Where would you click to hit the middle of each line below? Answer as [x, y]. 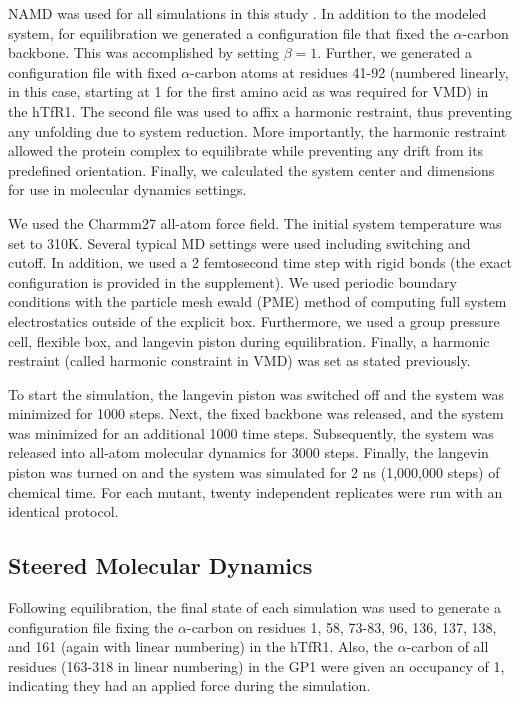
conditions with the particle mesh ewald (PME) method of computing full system [257, 301]
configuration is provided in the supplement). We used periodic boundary [232, 281]
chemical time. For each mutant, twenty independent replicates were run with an [255, 491]
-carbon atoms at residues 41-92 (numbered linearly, [349, 71]
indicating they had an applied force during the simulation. [189, 685]
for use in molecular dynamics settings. [127, 189]
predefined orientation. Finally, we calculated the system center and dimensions [251, 169]
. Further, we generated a [394, 52]
